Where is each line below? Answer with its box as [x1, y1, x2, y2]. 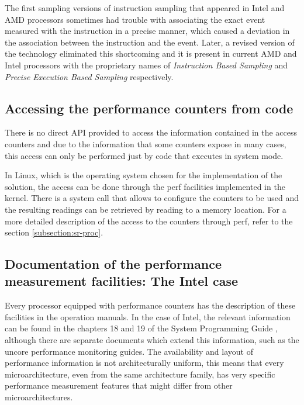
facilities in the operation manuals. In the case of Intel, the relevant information [5, 310, 291, 323]
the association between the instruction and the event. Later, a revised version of [5, 36, 295, 48]
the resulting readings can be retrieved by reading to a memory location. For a [5, 203, 286, 215]
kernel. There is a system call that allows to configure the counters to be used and [5, 192, 299, 204]
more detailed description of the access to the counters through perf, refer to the [5, 214, 293, 227]
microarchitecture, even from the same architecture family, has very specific [5, 368, 275, 380]
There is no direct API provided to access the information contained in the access [5, 126, 298, 139]
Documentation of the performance [5, 255, 222, 273]
